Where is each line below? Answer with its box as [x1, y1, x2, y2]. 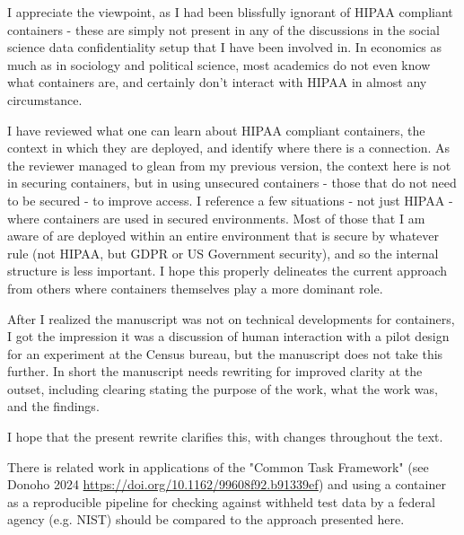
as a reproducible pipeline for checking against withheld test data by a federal [7, 492, 435, 511]
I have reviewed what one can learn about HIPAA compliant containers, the [7, 120, 425, 139]
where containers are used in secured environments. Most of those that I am [7, 208, 425, 227]
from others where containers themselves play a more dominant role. [7, 278, 383, 297]
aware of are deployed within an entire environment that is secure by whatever [7, 226, 440, 245]
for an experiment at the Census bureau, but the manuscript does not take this [7, 344, 443, 363]
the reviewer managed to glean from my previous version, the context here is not [7, 155, 451, 174]
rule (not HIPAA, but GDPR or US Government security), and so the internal [7, 243, 439, 262]
